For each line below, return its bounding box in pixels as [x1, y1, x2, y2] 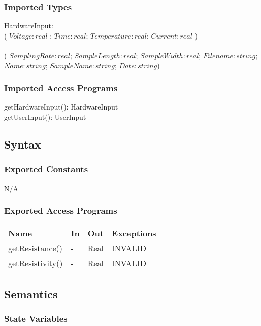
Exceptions [112, 227, 156, 239]
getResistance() [8, 242, 63, 255]
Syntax [4, 136, 41, 152]
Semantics [4, 285, 58, 301]
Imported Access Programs [4, 82, 118, 94]
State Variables [4, 312, 68, 325]
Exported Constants [4, 163, 88, 175]
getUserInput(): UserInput [4, 112, 86, 122]
